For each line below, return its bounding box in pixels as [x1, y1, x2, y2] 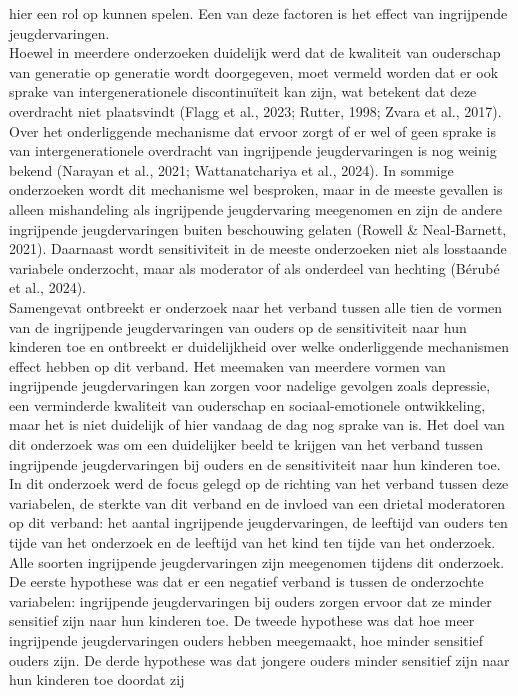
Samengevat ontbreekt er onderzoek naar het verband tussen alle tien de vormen [9, 296, 503, 317]
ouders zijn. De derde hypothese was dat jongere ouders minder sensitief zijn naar [9, 649, 510, 670]
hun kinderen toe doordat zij [9, 669, 185, 690]
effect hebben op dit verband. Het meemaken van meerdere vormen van [9, 355, 446, 376]
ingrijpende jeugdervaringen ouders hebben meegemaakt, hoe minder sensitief [9, 630, 484, 650]
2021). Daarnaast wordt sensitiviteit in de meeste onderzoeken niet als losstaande [9, 238, 507, 259]
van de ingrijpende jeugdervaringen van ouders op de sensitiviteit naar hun [9, 316, 467, 337]
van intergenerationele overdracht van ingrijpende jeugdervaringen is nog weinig [9, 140, 497, 161]
